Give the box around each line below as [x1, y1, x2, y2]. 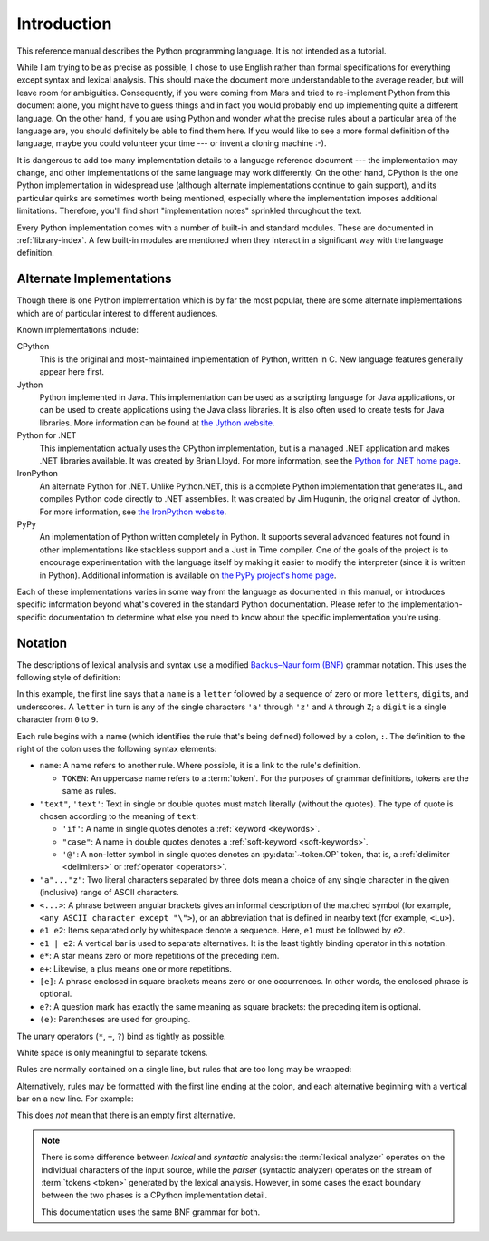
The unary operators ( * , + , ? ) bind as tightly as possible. [16, 1031, 226, 1041]
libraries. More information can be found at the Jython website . [39, 417, 275, 428]
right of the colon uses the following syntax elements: [16, 743, 217, 754]
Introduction [16, 14, 112, 34]
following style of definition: [16, 671, 121, 682]
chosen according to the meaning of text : [39, 810, 199, 821]
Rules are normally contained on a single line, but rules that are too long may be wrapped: [16, 1064, 352, 1075]
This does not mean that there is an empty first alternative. [16, 1109, 235, 1120]
